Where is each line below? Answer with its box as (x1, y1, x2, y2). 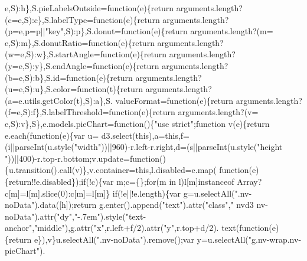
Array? (237, 175, 262, 187)
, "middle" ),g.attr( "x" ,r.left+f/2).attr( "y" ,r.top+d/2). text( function (32, 221, 269, 234)
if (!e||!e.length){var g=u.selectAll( (112, 187, 235, 199)
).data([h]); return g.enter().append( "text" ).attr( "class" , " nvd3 (34, 198, 254, 211)
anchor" (5, 221, 32, 234)
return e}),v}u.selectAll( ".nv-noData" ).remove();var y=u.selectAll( (9, 233, 249, 245)
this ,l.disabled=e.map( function (135, 164, 249, 176)
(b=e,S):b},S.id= (5, 71, 67, 83)
